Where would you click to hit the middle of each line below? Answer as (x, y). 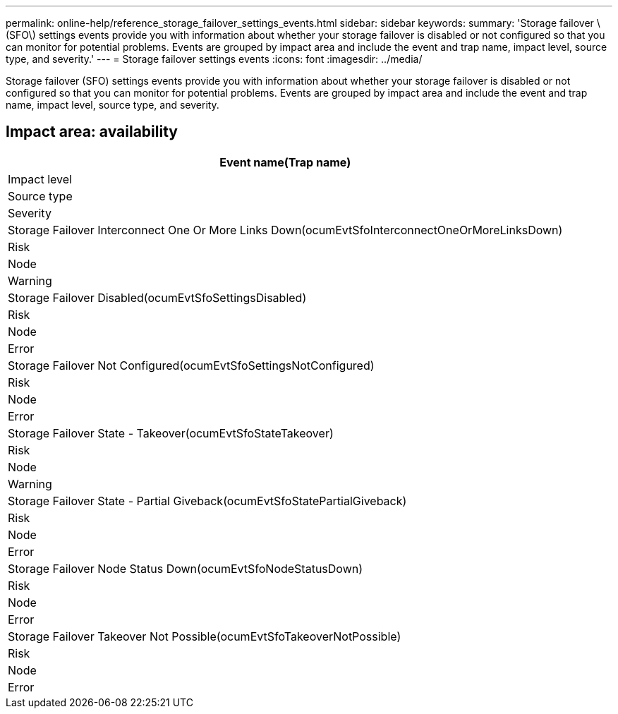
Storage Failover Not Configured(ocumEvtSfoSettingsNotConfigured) (191, 365)
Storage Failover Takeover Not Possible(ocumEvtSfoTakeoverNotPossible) (205, 636)
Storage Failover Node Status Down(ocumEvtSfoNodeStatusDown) (186, 568)
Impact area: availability (92, 132)
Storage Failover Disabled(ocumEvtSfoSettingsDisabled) (157, 297)
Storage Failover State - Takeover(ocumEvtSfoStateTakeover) (171, 433)
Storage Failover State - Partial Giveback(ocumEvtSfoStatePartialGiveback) (207, 501)
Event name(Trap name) (285, 162)
